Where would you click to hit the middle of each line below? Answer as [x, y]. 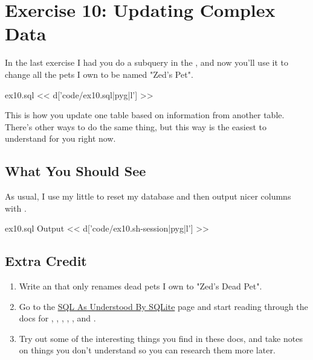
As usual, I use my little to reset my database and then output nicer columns [148, 196]
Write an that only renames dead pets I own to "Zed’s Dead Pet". [140, 286]
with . [16, 208]
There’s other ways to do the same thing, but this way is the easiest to [136, 126]
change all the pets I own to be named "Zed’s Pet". [99, 74]
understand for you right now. [60, 138]
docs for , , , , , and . [57, 318]
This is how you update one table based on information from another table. [145, 115]
